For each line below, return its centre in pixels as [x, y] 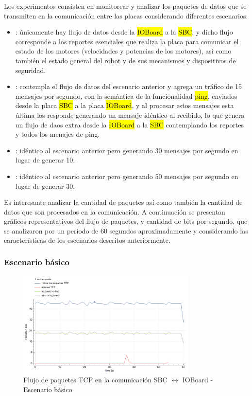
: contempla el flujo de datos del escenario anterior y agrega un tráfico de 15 [129, 86]
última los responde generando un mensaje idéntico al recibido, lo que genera [130, 115]
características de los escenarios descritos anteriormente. [87, 240]
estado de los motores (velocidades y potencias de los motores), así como [123, 51]
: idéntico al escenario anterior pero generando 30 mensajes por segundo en [127, 150]
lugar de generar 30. [45, 186]
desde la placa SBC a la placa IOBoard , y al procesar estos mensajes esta [125, 105]
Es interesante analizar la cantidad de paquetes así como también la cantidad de [123, 202]
